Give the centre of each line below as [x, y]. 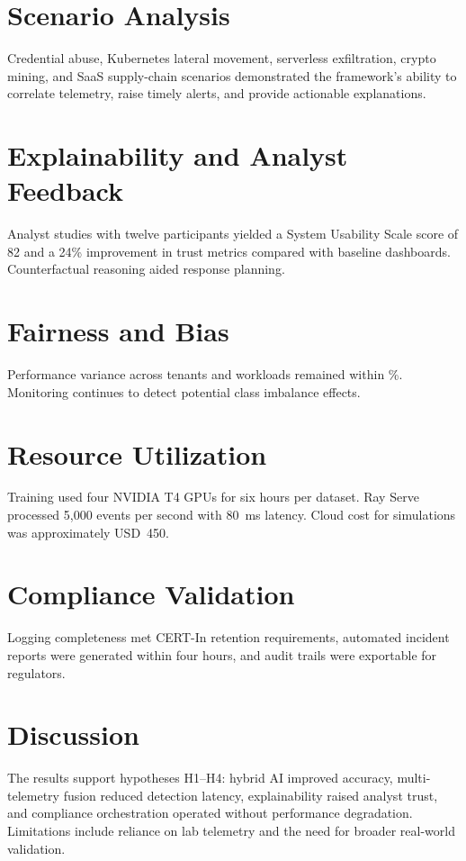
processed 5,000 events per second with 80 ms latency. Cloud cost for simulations [232, 515]
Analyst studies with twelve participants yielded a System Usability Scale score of [233, 234]
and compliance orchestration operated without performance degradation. [210, 813]
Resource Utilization [137, 453]
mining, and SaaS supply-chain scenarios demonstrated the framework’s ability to [232, 75]
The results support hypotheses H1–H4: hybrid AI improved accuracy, [200, 778]
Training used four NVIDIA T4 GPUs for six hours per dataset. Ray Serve [213, 497]
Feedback [65, 190]
